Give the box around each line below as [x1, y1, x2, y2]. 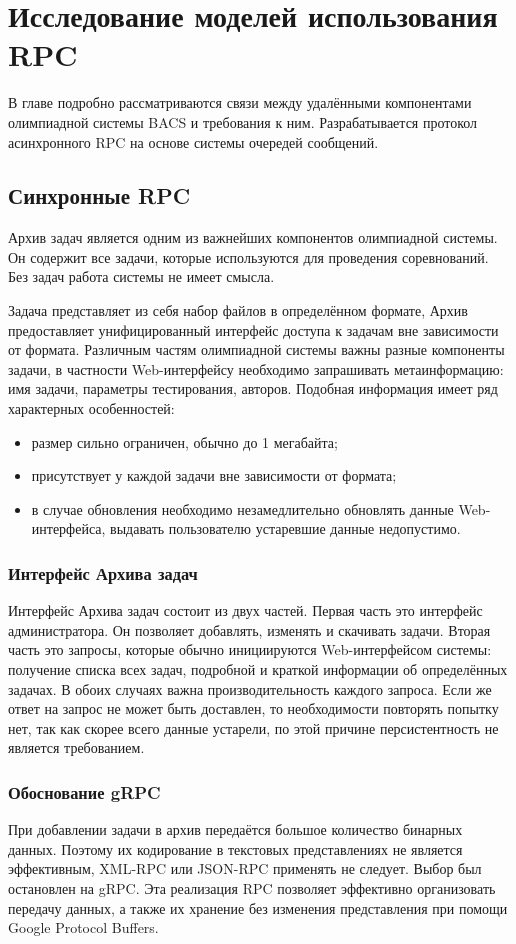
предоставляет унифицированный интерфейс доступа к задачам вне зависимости [8, 319, 499, 340]
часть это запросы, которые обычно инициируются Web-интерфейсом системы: [8, 639, 492, 660]
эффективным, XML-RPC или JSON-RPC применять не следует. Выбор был [8, 858, 482, 879]
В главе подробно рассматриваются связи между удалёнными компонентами [8, 92, 472, 113]
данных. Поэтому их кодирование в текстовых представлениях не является [8, 838, 463, 859]
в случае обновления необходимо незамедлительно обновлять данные [31, 498, 454, 519]
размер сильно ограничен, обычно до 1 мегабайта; [31, 431, 338, 452]
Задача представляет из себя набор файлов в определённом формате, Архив [8, 300, 468, 321]
